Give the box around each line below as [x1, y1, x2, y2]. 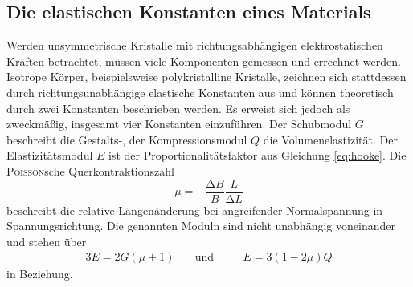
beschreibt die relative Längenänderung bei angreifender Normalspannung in [6, 201, 383, 218]
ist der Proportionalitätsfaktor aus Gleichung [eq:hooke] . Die [108, 147, 407, 164]
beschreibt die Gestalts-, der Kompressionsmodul [6, 131, 247, 148]
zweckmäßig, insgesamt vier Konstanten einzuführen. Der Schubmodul [6, 115, 352, 132]
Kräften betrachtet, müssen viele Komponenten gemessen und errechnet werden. [6, 52, 401, 69]
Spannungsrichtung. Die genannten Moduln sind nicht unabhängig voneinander [6, 217, 395, 234]
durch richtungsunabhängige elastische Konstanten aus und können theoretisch [6, 83, 394, 100]
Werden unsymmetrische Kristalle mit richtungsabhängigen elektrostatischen [6, 37, 383, 54]
